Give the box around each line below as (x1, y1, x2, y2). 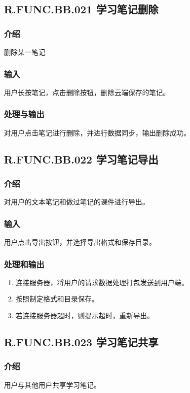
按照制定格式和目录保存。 (15, 294, 99, 304)
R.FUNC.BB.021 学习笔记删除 (4, 1, 158, 17)
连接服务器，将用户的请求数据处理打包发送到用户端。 (15, 277, 189, 287)
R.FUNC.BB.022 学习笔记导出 (4, 151, 158, 166)
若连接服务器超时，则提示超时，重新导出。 (15, 310, 154, 321)
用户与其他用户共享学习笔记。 (4, 379, 101, 390)
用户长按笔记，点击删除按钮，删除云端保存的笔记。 (4, 87, 170, 97)
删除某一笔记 (4, 47, 45, 57)
